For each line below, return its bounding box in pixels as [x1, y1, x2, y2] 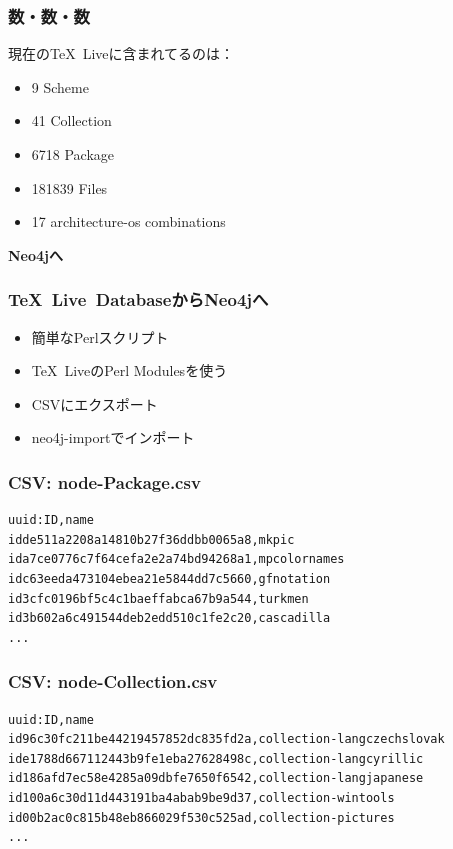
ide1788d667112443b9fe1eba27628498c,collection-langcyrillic [8, 751, 424, 766]
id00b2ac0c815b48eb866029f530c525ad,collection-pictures [8, 810, 395, 825]
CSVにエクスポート [31, 393, 158, 414]
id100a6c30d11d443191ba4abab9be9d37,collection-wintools [8, 790, 395, 805]
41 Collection [31, 110, 112, 131]
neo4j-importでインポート [31, 427, 195, 448]
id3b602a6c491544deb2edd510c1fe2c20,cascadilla [8, 611, 331, 626]
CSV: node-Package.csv [8, 469, 201, 494]
